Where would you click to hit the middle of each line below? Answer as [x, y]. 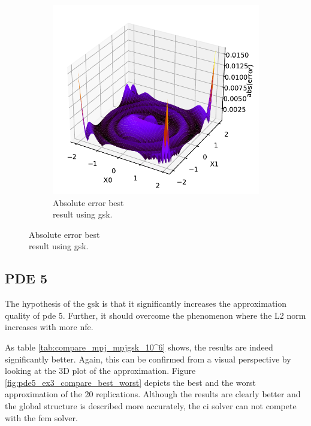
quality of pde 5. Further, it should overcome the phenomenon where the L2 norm [155, 315]
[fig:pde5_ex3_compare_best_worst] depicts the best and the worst [130, 382]
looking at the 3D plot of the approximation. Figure [100, 371]
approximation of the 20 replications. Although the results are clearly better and [153, 394]
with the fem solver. [41, 417]
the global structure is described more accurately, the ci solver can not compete [151, 405]
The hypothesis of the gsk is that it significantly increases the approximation [146, 303]
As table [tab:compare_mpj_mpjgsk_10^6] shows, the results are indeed [139, 347]
